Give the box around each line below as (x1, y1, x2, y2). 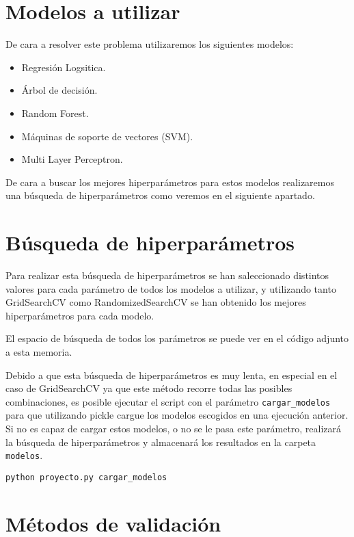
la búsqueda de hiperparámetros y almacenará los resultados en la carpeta (5, 434, 316, 449)
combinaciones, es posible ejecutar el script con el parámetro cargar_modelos (5, 394, 331, 408)
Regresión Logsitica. (21, 60, 106, 74)
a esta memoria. (5, 344, 72, 358)
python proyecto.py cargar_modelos (5, 472, 167, 482)
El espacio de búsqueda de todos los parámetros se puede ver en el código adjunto (5, 331, 349, 345)
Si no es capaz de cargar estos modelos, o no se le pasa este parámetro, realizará (5, 421, 342, 435)
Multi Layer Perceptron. (21, 152, 123, 166)
